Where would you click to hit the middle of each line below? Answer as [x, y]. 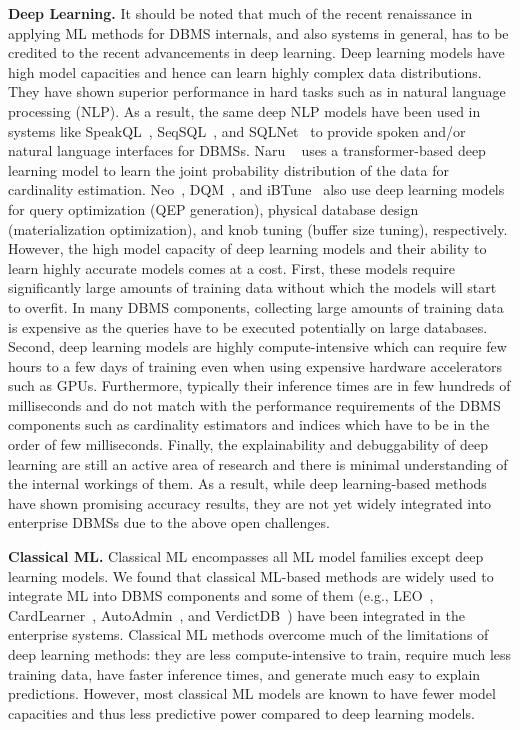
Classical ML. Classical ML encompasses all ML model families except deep [246, 556]
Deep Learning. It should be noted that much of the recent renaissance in [240, 13]
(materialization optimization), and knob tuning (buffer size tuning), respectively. [258, 228]
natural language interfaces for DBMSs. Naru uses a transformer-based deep [247, 150]
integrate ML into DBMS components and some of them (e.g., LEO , [221, 595]
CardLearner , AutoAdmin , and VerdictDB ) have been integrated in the [236, 614]
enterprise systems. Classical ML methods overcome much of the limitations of [248, 634]
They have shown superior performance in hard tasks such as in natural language [257, 91]
